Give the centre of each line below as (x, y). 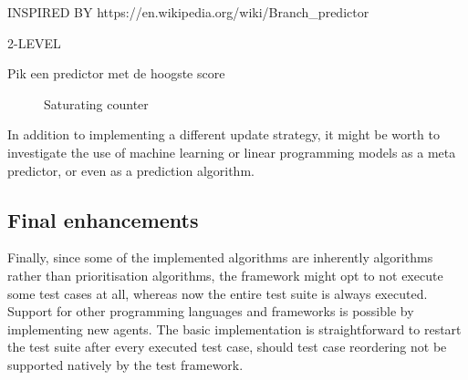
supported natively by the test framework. (125, 364)
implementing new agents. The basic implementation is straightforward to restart (234, 329)
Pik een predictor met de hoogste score (116, 73)
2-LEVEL (34, 42)
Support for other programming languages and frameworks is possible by (211, 311)
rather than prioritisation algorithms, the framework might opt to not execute (225, 275)
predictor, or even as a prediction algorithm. (131, 170)
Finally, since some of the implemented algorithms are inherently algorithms (220, 257)
